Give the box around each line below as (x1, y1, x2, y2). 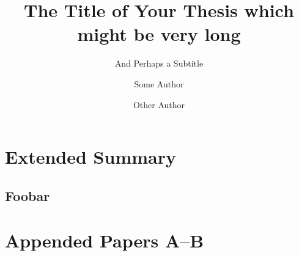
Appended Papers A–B (5, 228, 204, 253)
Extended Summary (5, 144, 176, 169)
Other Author (133, 98, 185, 111)
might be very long (77, 21, 241, 46)
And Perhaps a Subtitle (114, 57, 204, 70)
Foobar (5, 186, 50, 205)
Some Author (134, 77, 184, 90)
